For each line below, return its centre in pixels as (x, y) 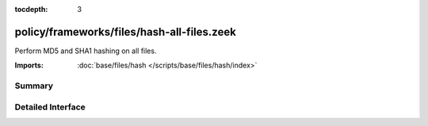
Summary (34, 86)
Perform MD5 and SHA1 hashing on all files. (86, 51)
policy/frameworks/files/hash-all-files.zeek (126, 32)
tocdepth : (31, 9)
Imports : (29, 65)
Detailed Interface (50, 107)
